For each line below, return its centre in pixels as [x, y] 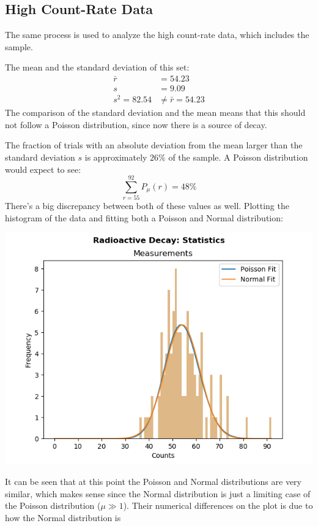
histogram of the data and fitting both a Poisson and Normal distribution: [144, 217]
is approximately [116, 157]
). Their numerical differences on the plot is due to [218, 505]
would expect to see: [43, 169]
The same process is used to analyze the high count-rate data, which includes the [157, 35]
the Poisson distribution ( [53, 505]
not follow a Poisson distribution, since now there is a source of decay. [136, 124]
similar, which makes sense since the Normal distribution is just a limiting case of [158, 493]
